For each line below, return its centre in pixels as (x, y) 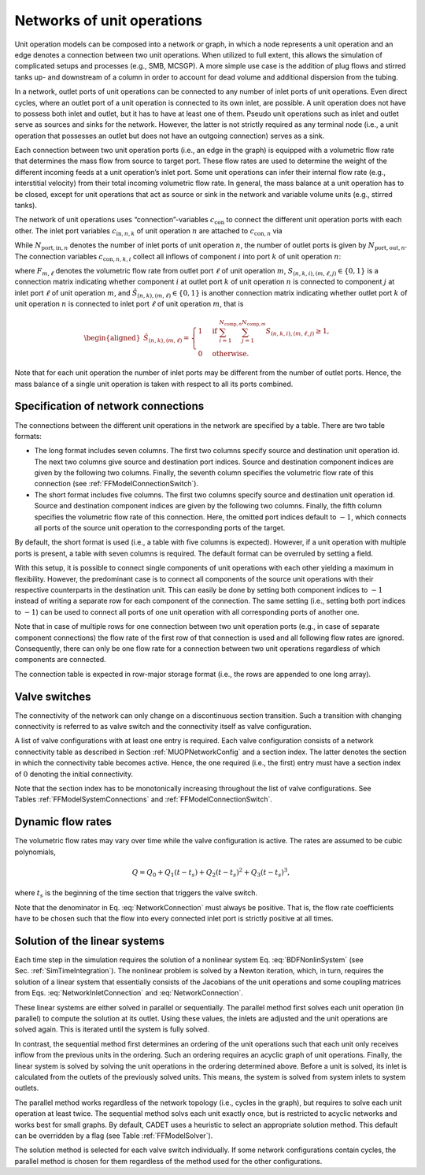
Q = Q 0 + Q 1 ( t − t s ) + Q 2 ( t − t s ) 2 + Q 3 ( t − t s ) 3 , (211, 873)
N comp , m (254, 323)
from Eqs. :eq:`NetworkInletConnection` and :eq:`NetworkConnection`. (129, 993)
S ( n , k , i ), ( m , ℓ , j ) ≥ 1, (297, 333)
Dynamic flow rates (63, 822)
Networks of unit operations (109, 20)
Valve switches (53, 696)
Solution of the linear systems (90, 941)
